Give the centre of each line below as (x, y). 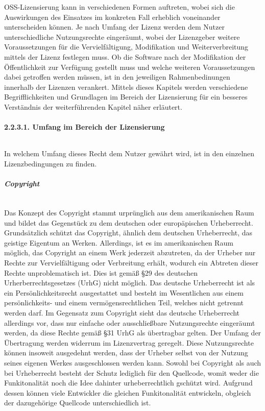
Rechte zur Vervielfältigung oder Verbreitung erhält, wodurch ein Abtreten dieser (131, 263)
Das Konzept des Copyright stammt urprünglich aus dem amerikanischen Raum (129, 213)
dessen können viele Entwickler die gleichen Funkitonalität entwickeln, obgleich (128, 392)
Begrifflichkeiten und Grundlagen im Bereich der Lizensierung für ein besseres (126, 97)
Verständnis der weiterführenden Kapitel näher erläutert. (93, 106)
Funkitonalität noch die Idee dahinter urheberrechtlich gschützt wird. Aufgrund (128, 383)
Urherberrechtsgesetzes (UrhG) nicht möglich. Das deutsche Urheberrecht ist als (130, 283)
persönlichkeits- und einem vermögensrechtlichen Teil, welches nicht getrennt (124, 303)
